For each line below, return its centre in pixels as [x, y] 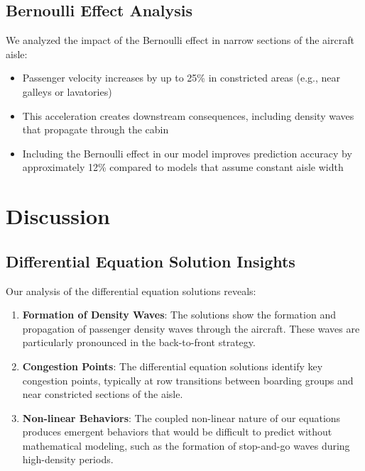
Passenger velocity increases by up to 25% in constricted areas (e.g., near [181, 78]
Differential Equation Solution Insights [151, 261]
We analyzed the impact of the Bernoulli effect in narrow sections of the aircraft [180, 40]
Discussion [58, 216]
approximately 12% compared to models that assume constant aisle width [183, 167]
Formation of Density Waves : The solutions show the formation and [179, 315]
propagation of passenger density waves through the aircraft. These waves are [191, 328]
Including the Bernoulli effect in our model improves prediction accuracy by [187, 153]
